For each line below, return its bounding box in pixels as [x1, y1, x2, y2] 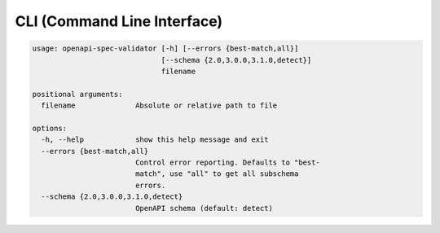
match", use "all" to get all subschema [134, 169, 299, 178]
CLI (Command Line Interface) [15, 12, 223, 30]
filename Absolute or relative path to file [41, 101, 278, 110]
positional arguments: [32, 90, 123, 99]
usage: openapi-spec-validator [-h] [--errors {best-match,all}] [32, 44, 299, 53]
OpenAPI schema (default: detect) [134, 204, 273, 213]
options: [32, 123, 68, 133]
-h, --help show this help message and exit [41, 135, 269, 144]
